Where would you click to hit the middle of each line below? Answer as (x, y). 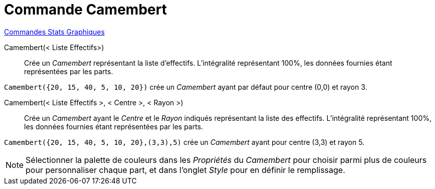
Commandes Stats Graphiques (54, 32)
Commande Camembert (85, 10)
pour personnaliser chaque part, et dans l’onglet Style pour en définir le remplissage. (185, 170)
